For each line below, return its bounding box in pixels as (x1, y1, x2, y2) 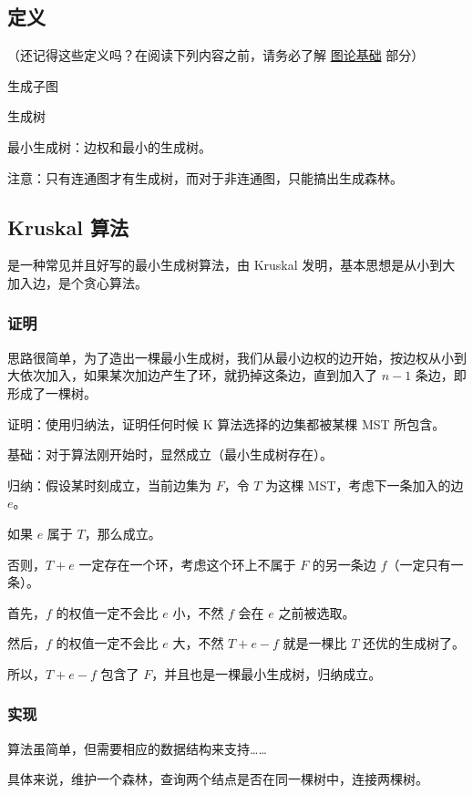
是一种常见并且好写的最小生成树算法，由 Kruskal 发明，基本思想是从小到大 (7, 255, 456, 274)
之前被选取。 (278, 603, 355, 622)
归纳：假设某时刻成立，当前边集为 (7, 475, 211, 494)
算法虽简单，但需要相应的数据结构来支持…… (7, 738, 267, 758)
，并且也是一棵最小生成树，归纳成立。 (151, 664, 382, 683)
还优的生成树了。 (363, 634, 466, 653)
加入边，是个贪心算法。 (7, 273, 148, 292)
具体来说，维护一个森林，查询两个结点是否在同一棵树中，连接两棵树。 (7, 769, 428, 789)
